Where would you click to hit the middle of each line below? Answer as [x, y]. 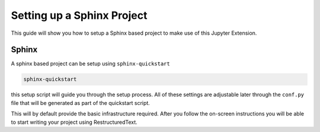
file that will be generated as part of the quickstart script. [81, 103]
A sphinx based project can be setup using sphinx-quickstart [90, 64]
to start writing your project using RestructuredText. [74, 122]
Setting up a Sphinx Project [79, 15]
